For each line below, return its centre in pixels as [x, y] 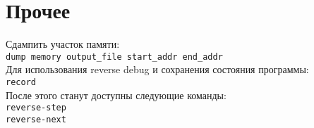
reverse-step [36, 108]
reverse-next [36, 119]
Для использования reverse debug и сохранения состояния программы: [157, 69]
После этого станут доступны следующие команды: [116, 95]
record [21, 82]
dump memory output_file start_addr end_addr [114, 57]
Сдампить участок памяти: [63, 44]
